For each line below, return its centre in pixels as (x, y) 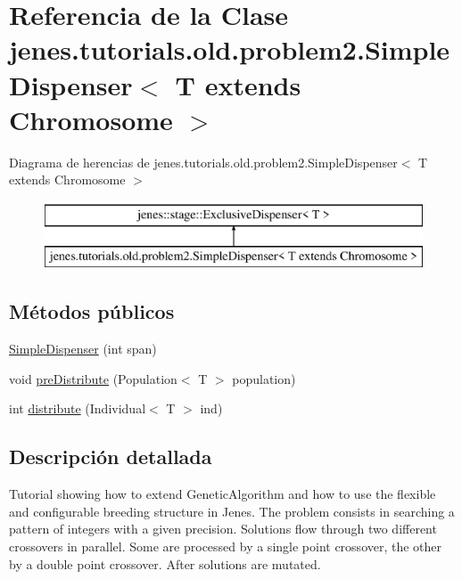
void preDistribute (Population (93, 378)
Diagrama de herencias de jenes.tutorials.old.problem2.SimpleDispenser (203, 162)
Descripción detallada (111, 457)
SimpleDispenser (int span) (83, 349)
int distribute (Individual (78, 408)
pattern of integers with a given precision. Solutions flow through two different (223, 529)
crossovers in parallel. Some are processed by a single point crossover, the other (226, 546)
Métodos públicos (92, 311)
